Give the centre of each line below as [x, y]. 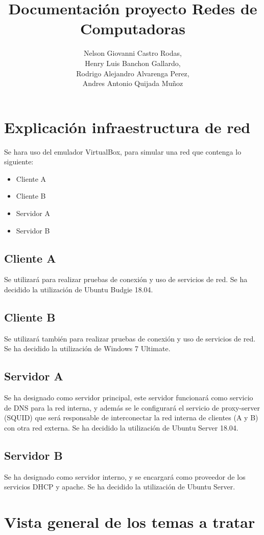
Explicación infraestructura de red [127, 127]
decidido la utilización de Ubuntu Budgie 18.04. [79, 289]
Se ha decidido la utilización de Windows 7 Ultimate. [87, 348]
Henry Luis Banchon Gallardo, [133, 63]
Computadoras [133, 28]
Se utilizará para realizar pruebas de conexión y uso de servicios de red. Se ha [126, 279]
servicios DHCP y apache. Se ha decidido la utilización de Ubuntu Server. [120, 487]
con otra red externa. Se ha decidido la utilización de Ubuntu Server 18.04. [121, 427]
